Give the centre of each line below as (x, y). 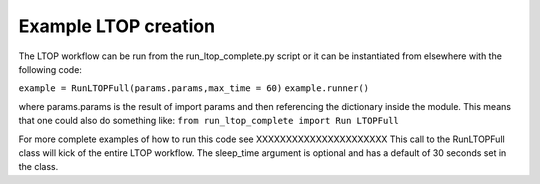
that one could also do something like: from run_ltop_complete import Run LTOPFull (209, 121)
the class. (38, 167)
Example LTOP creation (116, 26)
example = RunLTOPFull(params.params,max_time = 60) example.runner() (194, 88)
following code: (50, 69)
